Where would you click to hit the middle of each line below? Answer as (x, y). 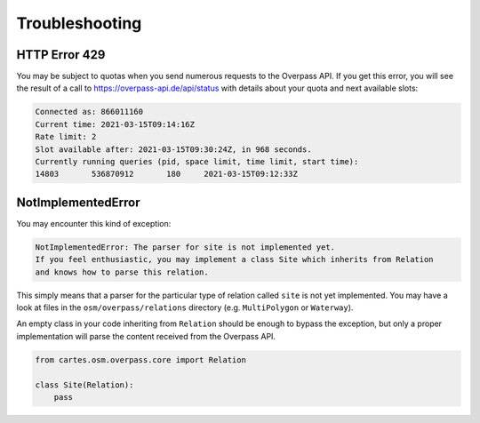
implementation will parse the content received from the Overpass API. (146, 336)
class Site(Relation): (84, 385)
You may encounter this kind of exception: (94, 223)
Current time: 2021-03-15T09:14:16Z (115, 124)
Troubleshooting (79, 23)
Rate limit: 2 (66, 137)
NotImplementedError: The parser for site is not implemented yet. (185, 247)
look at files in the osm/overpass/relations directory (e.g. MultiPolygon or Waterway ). (185, 307)
